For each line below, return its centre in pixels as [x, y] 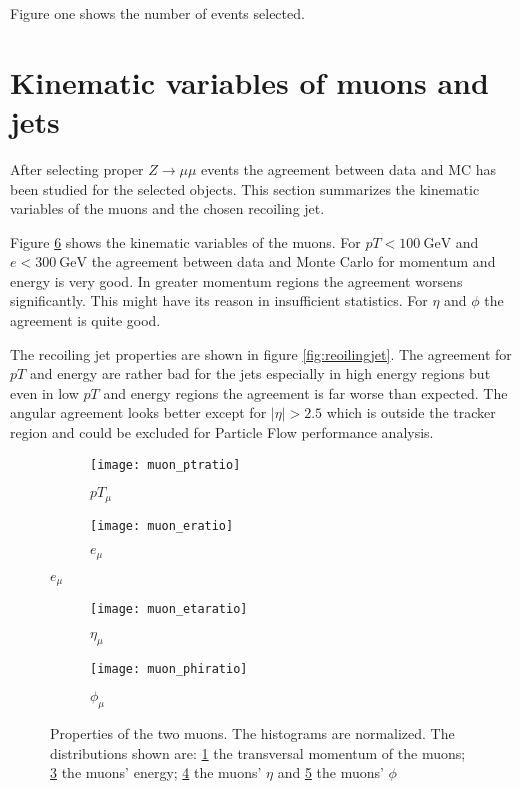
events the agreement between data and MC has [349, 168]
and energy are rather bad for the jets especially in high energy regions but [260, 373]
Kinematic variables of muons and [249, 81]
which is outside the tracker [411, 412]
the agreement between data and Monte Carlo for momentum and [293, 261]
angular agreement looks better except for [138, 412]
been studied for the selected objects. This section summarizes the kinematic [245, 188]
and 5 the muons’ [330, 772]
